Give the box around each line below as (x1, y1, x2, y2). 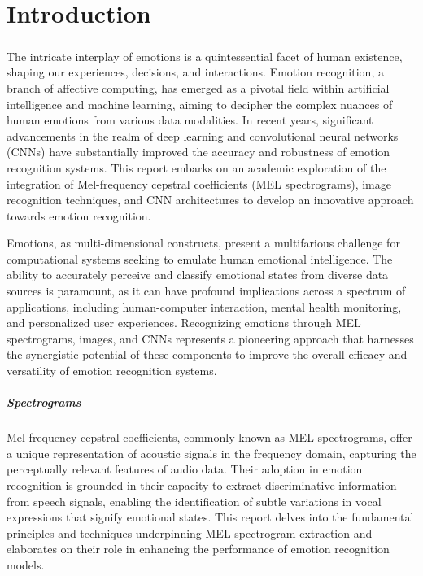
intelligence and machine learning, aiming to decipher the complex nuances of (7, 95, 393, 112)
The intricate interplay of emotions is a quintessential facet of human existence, (7, 47, 403, 64)
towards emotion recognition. (7, 207, 151, 224)
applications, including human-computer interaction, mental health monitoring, (7, 298, 402, 315)
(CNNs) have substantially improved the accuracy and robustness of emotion (7, 143, 390, 160)
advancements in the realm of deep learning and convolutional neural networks (7, 127, 399, 144)
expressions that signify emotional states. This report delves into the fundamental (7, 508, 414, 526)
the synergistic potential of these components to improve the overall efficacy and (7, 346, 408, 363)
